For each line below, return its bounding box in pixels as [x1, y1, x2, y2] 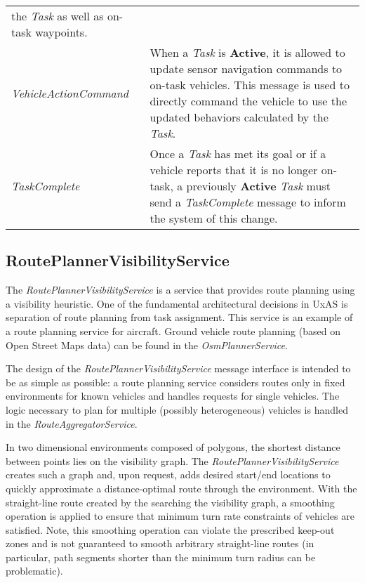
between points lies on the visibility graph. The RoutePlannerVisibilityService [6, 453, 339, 468]
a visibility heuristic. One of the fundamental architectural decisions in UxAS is [6, 296, 348, 310]
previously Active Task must [186, 178, 331, 194]
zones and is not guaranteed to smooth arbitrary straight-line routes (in [6, 536, 314, 551]
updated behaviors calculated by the [150, 109, 328, 125]
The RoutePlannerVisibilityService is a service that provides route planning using [6, 282, 355, 297]
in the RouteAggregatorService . [6, 416, 138, 431]
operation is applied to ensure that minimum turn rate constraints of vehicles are [6, 509, 354, 523]
